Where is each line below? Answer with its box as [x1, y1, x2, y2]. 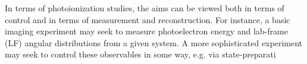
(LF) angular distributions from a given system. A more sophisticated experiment [5, 36, 302, 49]
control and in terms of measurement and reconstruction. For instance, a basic [5, 13, 290, 25]
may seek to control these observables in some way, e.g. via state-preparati [5, 48, 276, 60]
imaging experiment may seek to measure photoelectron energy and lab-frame [5, 25, 288, 37]
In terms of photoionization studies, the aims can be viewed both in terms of [5, 2, 284, 14]
